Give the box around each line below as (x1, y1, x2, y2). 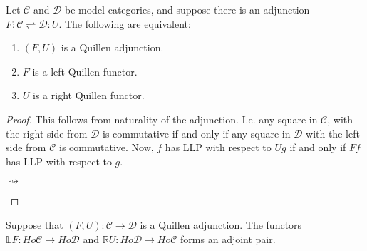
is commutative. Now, (58, 140, 154, 155)
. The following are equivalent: (58, 16, 191, 31)
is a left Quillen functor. (32, 63, 138, 78)
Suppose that (6, 217, 63, 232)
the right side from (6, 125, 88, 140)
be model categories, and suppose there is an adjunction (65, 2, 310, 16)
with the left (306, 125, 360, 140)
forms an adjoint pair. (180, 231, 276, 246)
